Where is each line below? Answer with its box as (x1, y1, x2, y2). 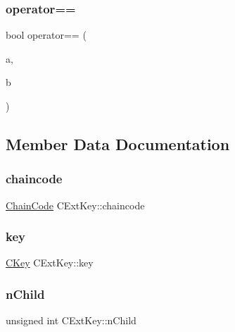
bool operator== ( (6, 27, 87, 42)
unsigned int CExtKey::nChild (6, 313, 136, 328)
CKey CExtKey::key (6, 255, 94, 270)
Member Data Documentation (6, 133, 230, 154)
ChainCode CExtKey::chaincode (6, 197, 145, 212)
